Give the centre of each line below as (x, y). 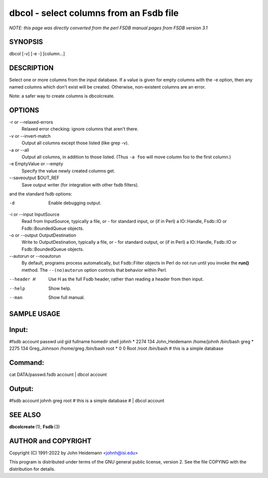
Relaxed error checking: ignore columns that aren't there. (80, 129)
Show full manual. (67, 297)
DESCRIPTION (32, 68)
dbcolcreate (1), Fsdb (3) (34, 427)
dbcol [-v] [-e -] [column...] (37, 54)
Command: (27, 363)
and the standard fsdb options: (41, 193)
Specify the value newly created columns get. (68, 171)
